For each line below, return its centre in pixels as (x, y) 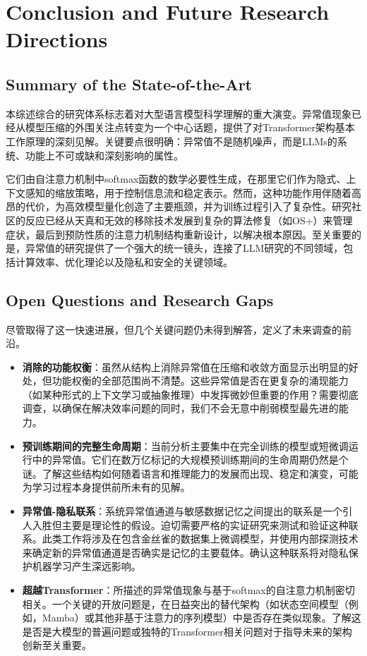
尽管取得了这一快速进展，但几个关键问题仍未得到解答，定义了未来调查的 (174, 329)
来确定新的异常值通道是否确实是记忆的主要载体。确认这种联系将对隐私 (185, 552)
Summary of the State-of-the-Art (129, 84)
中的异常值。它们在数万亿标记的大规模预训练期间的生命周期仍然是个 (190, 460)
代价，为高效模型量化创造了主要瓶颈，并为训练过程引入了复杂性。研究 (188, 206)
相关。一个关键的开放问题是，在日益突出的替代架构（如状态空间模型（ (185, 603)
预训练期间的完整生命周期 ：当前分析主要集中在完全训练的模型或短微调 (185, 445)
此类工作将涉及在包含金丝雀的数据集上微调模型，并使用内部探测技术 (200, 539)
